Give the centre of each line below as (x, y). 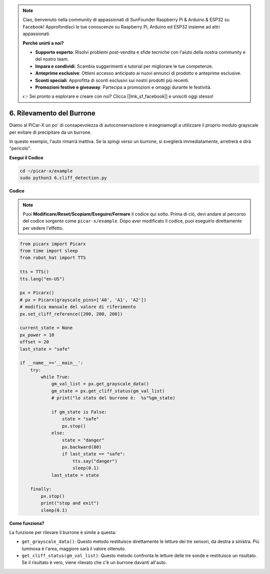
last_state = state (75, 475)
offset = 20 (34, 342)
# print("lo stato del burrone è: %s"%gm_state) (113, 398)
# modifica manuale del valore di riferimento (78, 307)
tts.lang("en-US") (42, 279)
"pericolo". (20, 148)
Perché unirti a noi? (43, 43)
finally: (41, 489)
